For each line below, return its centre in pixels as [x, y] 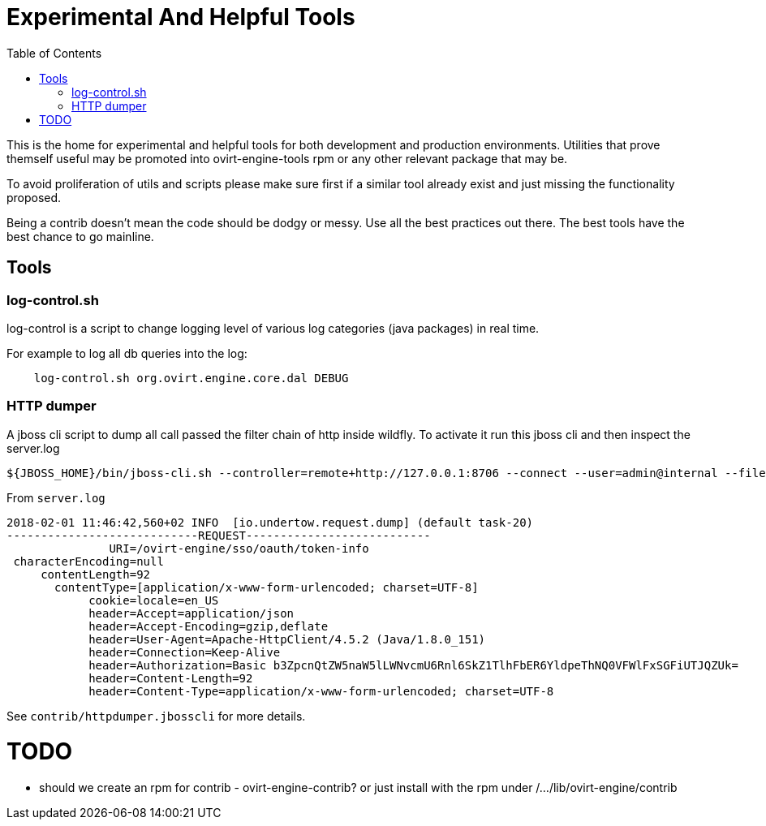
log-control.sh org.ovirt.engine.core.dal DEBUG [191, 378]
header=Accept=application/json [191, 613]
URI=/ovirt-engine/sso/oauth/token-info [239, 548]
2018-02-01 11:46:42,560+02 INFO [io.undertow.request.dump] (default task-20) [270, 522]
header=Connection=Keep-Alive [185, 652]
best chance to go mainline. [80, 236]
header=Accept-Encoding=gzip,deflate [209, 626]
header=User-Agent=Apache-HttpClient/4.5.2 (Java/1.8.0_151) [287, 639]
